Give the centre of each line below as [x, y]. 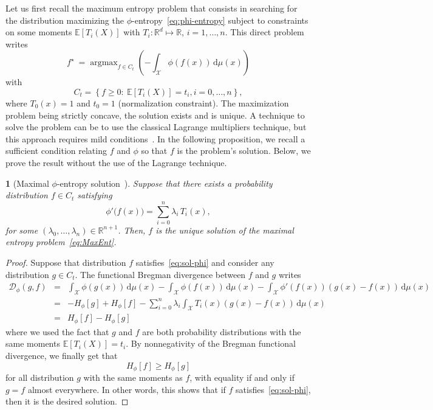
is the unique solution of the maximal [225, 230]
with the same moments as [133, 377]
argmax [104, 63]
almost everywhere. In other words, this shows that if [127, 389]
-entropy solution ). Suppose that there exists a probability [165, 183]
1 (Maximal [27, 183]
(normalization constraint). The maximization [203, 102]
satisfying [95, 195]
